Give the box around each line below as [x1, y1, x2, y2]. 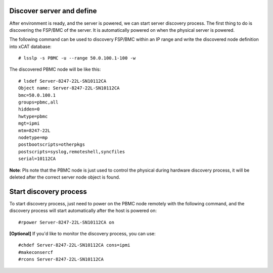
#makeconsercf [18, 249, 53, 255]
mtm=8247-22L [18, 128, 51, 133]
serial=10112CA [18, 156, 56, 161]
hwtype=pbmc [18, 114, 48, 119]
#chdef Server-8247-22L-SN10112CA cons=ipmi [18, 242, 131, 248]
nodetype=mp [18, 134, 48, 140]
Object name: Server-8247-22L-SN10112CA [18, 85, 120, 91]
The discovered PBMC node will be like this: [9, 66, 101, 73]
